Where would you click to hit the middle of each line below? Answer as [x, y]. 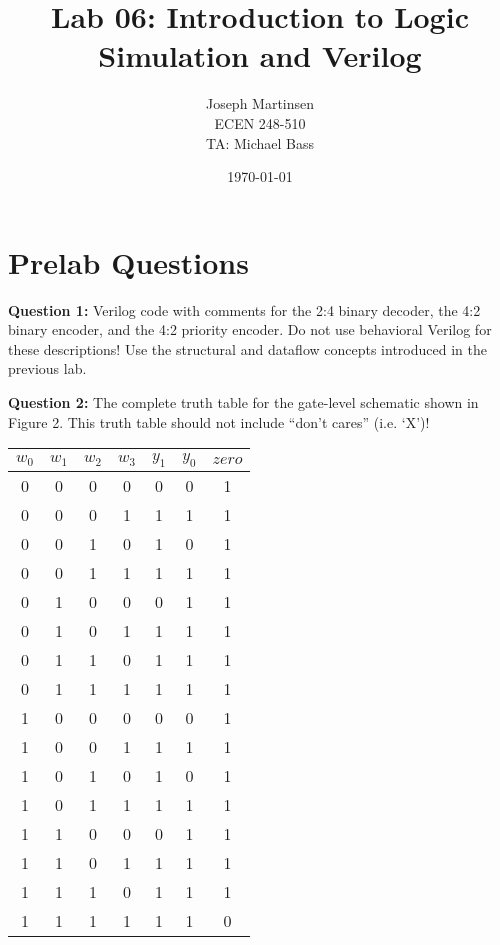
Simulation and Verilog [260, 55]
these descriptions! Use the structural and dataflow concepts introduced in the [247, 348]
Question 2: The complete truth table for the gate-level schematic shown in [243, 402]
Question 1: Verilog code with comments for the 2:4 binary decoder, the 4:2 [244, 309]
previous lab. [47, 368]
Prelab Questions [128, 261]
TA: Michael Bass [260, 142]
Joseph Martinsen [260, 103]
